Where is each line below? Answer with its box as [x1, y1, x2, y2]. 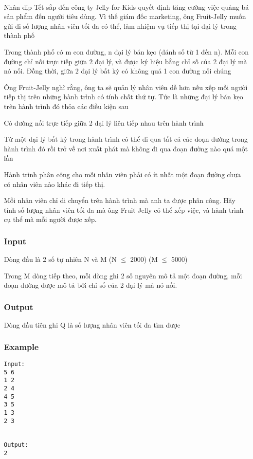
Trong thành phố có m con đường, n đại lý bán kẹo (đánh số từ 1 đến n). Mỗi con [4, 46, 249, 56]
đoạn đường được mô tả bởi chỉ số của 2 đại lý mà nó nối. [4, 280, 177, 290]
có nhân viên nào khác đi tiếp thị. [4, 179, 105, 189]
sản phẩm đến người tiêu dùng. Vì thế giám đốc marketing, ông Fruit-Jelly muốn [4, 11, 246, 21]
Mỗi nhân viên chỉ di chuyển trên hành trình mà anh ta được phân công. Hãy [4, 195, 235, 205]
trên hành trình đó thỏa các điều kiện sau [4, 101, 128, 111]
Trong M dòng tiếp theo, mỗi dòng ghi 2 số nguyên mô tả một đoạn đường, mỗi [4, 270, 242, 280]
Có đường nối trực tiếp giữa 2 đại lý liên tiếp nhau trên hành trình [4, 117, 204, 128]
